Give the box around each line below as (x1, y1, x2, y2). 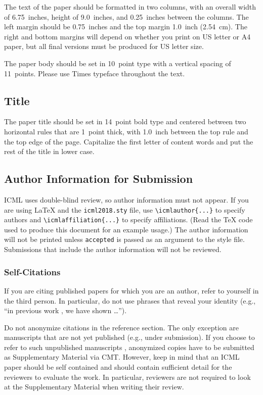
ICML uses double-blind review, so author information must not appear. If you (4, 194, 249, 205)
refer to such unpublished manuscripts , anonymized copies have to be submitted (4, 341, 254, 352)
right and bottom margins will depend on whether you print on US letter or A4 (4, 31, 251, 41)
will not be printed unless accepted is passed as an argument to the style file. (4, 234, 245, 244)
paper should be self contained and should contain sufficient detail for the (4, 362, 232, 372)
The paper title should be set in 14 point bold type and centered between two (4, 116, 246, 127)
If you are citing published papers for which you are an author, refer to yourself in (4, 285, 259, 295)
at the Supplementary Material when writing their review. (4, 381, 184, 392)
